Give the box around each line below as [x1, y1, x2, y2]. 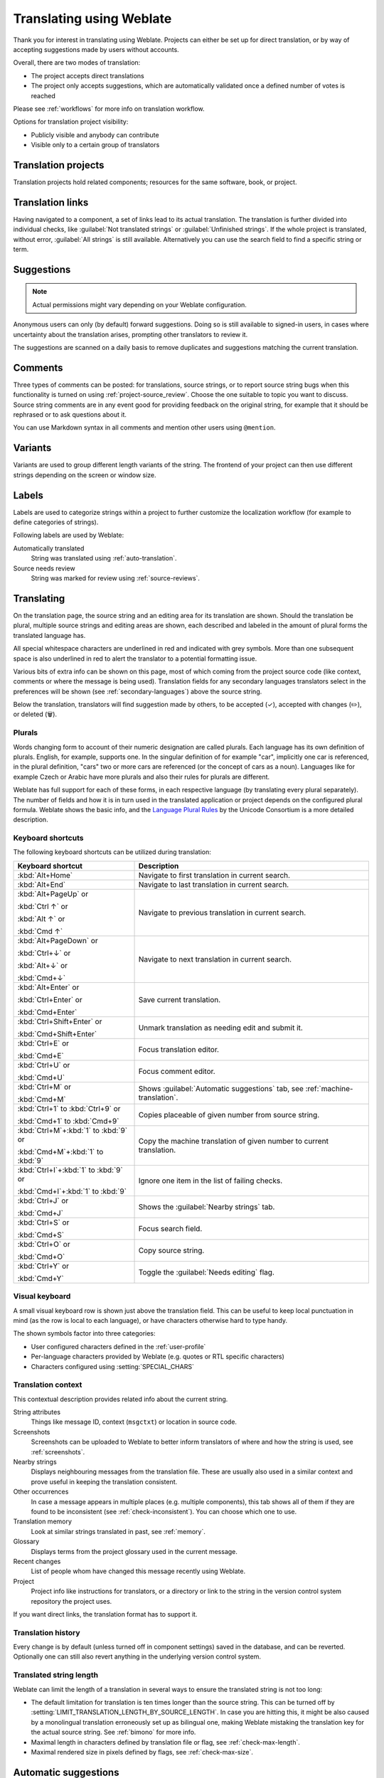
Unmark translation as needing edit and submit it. [138, 1023, 304, 1033]
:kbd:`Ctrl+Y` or [17, 1261, 70, 1271]
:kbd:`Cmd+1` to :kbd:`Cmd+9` [17, 1116, 119, 1126]
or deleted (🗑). [13, 710, 57, 718]
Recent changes [13, 1557, 61, 1565]
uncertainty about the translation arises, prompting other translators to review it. [13, 330, 248, 339]
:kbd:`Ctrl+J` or [17, 1196, 69, 1205]
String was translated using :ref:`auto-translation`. [31, 554, 177, 563]
